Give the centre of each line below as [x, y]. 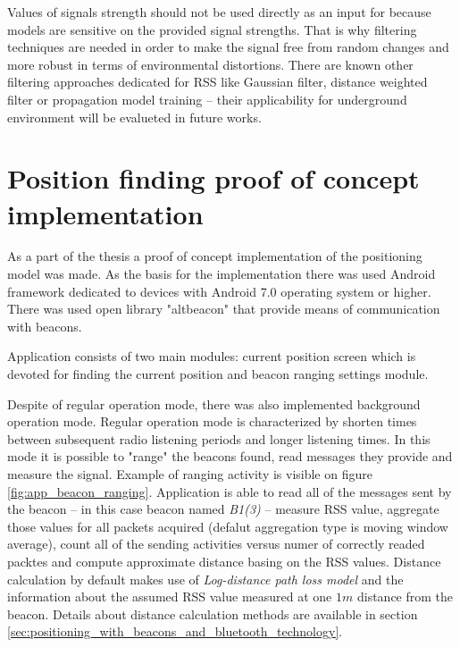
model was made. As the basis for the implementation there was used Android [222, 274]
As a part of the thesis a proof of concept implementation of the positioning [215, 256]
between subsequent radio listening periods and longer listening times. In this [219, 438]
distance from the [405, 597]
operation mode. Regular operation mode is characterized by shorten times [212, 421]
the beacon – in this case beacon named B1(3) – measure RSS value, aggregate [223, 509]
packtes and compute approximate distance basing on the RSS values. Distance [224, 561]
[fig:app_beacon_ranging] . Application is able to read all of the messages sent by [230, 491]
